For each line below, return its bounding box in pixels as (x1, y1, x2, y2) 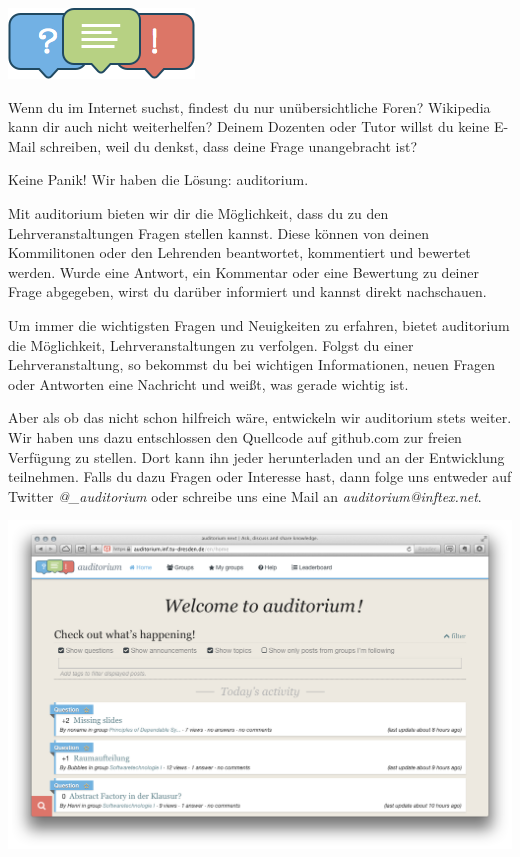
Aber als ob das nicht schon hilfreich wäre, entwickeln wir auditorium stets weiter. (8, 407, 512, 428)
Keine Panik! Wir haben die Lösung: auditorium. (8, 169, 309, 190)
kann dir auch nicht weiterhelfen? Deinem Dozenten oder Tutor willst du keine (8, 116, 490, 137)
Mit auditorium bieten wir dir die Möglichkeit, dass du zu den (8, 202, 389, 223)
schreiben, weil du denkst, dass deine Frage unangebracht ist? (40, 135, 418, 156)
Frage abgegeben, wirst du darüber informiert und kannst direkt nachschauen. (8, 281, 487, 302)
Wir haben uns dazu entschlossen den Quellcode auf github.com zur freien (8, 426, 462, 447)
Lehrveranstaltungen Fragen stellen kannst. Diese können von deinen (8, 222, 430, 243)
